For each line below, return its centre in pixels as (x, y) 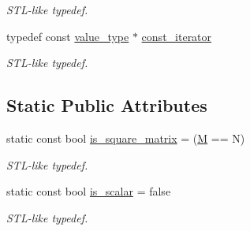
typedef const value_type (68, 36)
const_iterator (177, 36)
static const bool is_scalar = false (89, 191)
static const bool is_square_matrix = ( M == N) (126, 138)
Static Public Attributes (107, 105)
